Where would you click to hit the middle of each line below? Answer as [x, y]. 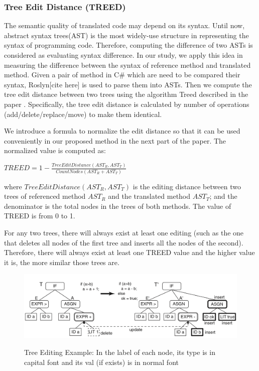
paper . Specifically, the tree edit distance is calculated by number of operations [127, 104]
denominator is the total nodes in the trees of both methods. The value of [118, 206]
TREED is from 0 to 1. [40, 216]
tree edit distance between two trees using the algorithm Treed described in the [126, 94]
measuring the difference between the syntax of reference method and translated [127, 65]
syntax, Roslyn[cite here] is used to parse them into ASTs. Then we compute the [128, 84]
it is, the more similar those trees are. [62, 262]
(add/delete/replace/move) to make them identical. [83, 114]
